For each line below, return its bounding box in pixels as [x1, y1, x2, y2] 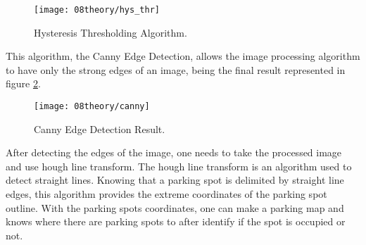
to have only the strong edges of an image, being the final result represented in [6, 62, 346, 77]
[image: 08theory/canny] [34, 101, 150, 112]
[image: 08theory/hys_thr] [34, 5, 160, 15]
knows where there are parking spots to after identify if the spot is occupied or [6, 214, 346, 229]
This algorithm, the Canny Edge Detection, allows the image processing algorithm [6, 49, 360, 63]
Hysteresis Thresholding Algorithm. [34, 25, 187, 39]
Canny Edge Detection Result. [34, 121, 165, 136]
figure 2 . [6, 76, 41, 91]
